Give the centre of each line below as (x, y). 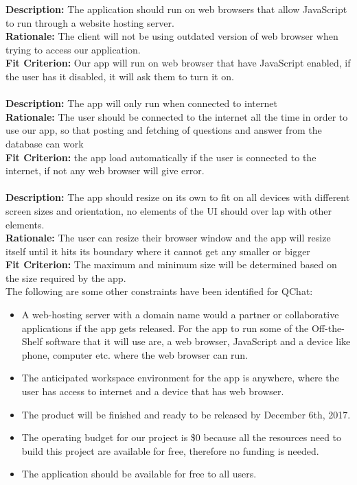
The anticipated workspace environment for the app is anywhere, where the (180, 378)
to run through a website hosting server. (90, 22)
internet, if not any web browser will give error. (105, 170)
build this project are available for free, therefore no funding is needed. (170, 450)
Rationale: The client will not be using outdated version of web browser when (172, 36)
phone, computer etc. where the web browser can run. (135, 354)
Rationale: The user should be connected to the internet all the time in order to (177, 116)
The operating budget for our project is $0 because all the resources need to (182, 437)
